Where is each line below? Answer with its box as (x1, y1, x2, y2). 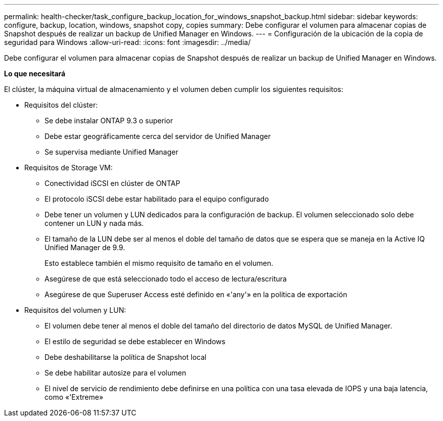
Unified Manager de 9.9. (45, 243, 125, 252)
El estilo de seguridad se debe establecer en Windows (45, 337, 226, 346)
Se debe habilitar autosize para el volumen (45, 368, 186, 377)
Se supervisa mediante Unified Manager (45, 148, 179, 156)
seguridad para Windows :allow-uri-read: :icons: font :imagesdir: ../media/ (4, 38, 251, 46)
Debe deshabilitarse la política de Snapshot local (45, 353, 207, 361)
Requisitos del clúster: (24, 101, 98, 109)
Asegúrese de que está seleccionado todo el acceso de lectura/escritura (45, 274, 287, 283)
